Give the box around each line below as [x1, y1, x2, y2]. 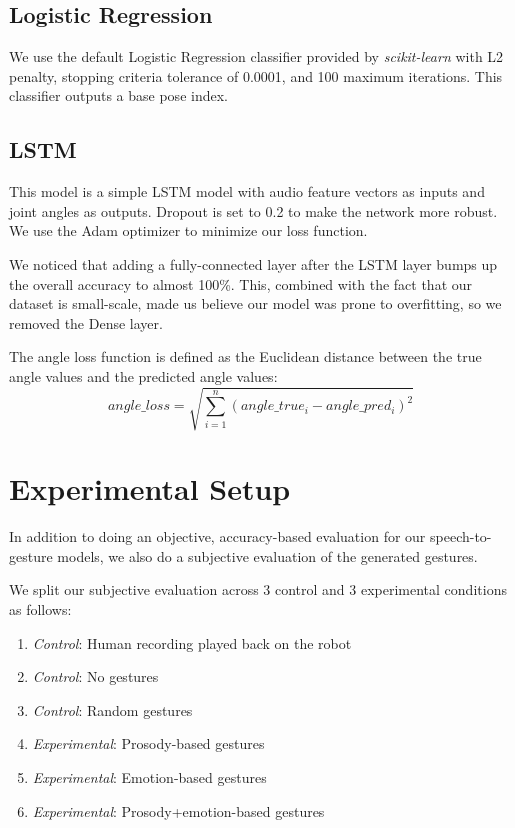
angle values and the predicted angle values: [9, 365, 278, 386]
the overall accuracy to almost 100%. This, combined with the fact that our [9, 273, 473, 294]
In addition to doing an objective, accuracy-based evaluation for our [9, 526, 426, 547]
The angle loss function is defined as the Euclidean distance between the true [9, 346, 482, 367]
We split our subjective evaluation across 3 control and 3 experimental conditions [9, 579, 507, 600]
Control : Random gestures [32, 699, 193, 720]
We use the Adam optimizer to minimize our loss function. [9, 220, 368, 241]
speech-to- [430, 526, 492, 547]
